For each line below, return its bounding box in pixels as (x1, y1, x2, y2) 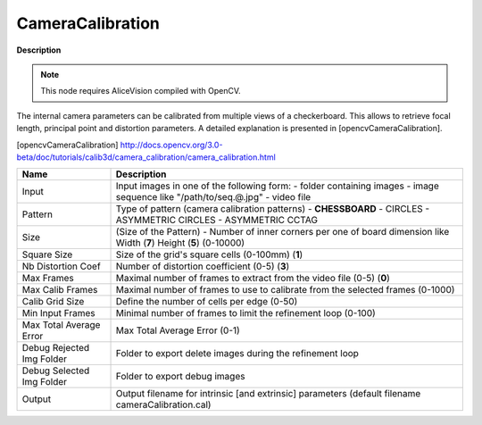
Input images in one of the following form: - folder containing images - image (115, 179, 439, 192)
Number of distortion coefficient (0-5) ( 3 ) (115, 260, 290, 272)
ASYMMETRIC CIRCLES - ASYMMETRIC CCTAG (115, 214, 319, 227)
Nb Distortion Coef (21, 260, 102, 272)
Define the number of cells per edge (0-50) (115, 296, 298, 308)
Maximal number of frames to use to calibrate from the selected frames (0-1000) (115, 284, 455, 296)
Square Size (21, 248, 73, 261)
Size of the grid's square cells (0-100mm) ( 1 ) (115, 248, 303, 261)
